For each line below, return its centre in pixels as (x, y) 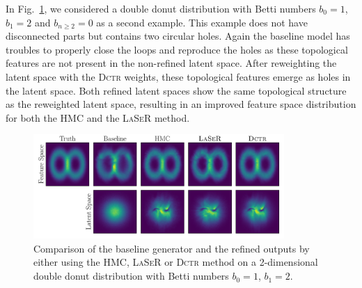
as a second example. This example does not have (202, 22)
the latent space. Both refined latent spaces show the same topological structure (176, 90)
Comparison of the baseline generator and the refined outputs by (172, 248)
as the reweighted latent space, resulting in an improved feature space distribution (181, 104)
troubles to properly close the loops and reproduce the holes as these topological (177, 49)
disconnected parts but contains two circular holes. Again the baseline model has (178, 36)
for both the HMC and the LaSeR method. (98, 117)
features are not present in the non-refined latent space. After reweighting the (171, 63)
